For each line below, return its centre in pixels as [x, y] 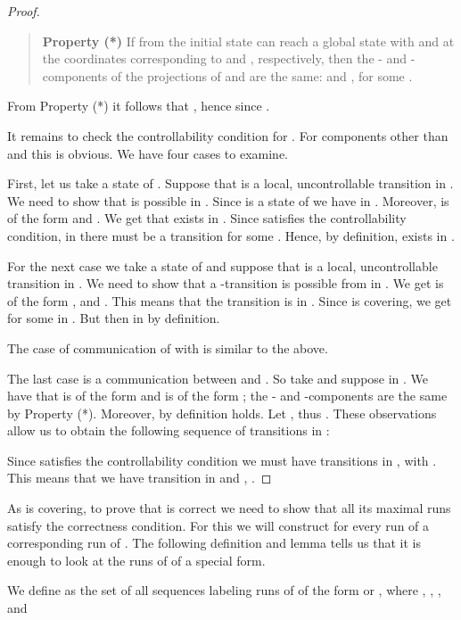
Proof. [24, 11]
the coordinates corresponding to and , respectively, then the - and [225, 58]
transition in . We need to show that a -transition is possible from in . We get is [226, 283]
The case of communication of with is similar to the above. [168, 347]
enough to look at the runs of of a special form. [136, 560]
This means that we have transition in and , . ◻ [140, 478]
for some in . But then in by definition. [114, 318]
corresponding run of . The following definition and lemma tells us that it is [214, 543]
